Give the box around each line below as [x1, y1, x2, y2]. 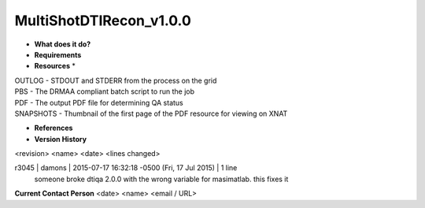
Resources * [34, 61, 76, 71]
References [34, 123, 73, 133]
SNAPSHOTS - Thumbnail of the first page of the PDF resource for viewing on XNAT [14, 109, 288, 118]
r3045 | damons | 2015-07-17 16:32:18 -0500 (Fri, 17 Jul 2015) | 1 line [14, 163, 238, 173]
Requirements [34, 50, 82, 59]
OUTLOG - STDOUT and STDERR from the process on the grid [14, 76, 217, 85]
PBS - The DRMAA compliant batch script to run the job [14, 87, 195, 96]
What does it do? [34, 39, 91, 49]
